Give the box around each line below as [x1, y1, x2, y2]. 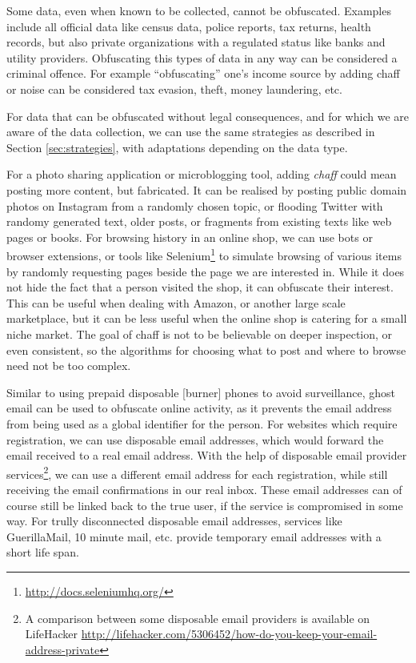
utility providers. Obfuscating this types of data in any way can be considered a [6, 49, 398, 66]
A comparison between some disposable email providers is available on [25, 609, 370, 626]
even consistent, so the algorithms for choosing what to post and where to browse [6, 341, 406, 358]
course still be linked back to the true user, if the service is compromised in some [6, 496, 403, 513]
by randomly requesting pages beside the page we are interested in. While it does [6, 263, 405, 279]
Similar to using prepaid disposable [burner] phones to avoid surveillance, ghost [6, 384, 396, 400]
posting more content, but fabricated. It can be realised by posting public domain [6, 181, 407, 198]
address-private [25, 641, 100, 657]
